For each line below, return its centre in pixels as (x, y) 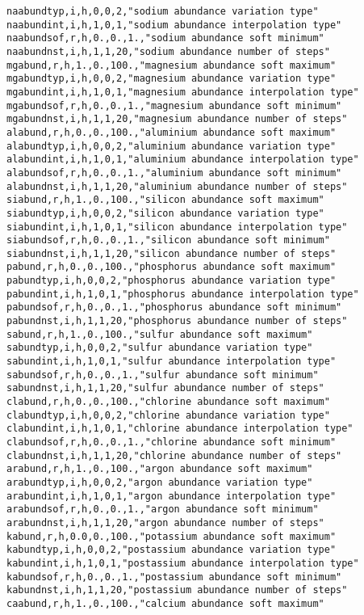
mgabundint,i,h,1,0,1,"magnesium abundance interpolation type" (183, 92)
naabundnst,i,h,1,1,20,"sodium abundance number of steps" (168, 51)
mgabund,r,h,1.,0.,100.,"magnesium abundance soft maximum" (172, 65)
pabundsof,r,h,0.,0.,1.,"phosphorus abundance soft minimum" (174, 307)
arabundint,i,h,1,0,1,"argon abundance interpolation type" (172, 496)
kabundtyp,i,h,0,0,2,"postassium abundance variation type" (172, 550)
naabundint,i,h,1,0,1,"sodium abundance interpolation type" (174, 25)
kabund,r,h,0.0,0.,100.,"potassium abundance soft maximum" (172, 536)
